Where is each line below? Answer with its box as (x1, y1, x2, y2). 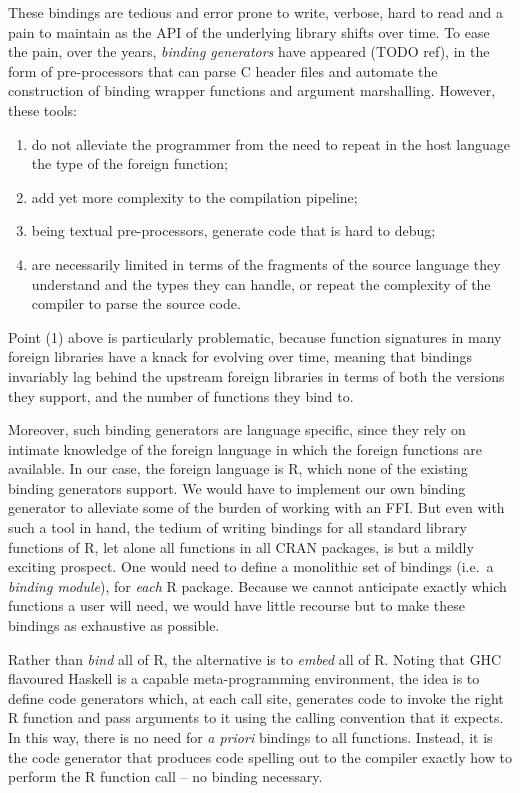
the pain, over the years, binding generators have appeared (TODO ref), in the (8, 41, 490, 62)
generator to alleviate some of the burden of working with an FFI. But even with (8, 497, 505, 518)
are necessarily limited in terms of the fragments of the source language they (31, 253, 501, 274)
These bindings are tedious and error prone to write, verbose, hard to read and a (8, 2, 503, 22)
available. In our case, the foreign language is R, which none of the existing (8, 458, 468, 479)
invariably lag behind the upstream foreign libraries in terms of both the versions (8, 365, 505, 386)
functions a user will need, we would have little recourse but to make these (8, 595, 465, 616)
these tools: (8, 99, 77, 120)
